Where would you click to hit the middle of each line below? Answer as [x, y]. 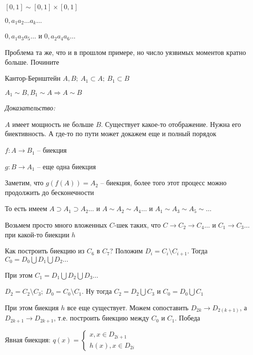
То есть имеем [26, 208]
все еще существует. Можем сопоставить [128, 307]
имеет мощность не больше [53, 124]
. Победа [188, 318]
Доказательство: [30, 108]
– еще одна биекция [66, 166]
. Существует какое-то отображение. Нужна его [171, 124]
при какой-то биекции [37, 234]
